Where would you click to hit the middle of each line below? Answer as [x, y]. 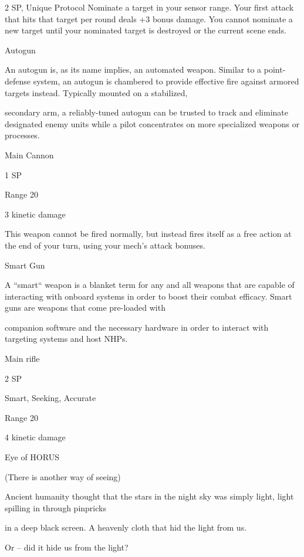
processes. [22, 135]
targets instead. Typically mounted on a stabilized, [96, 92]
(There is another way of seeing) [63, 476]
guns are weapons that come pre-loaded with [85, 308]
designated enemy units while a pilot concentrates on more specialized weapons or [152, 123]
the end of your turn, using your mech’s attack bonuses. [105, 245]
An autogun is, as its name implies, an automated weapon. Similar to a [133, 69]
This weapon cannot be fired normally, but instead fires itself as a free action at [148, 234]
